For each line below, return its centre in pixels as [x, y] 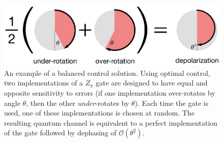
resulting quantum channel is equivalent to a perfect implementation [111, 122]
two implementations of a [44, 83]
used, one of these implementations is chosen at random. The [100, 113]
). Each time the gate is [172, 103]
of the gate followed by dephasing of [60, 133]
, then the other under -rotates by [78, 103]
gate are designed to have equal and [152, 83]
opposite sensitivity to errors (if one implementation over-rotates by [110, 93]
